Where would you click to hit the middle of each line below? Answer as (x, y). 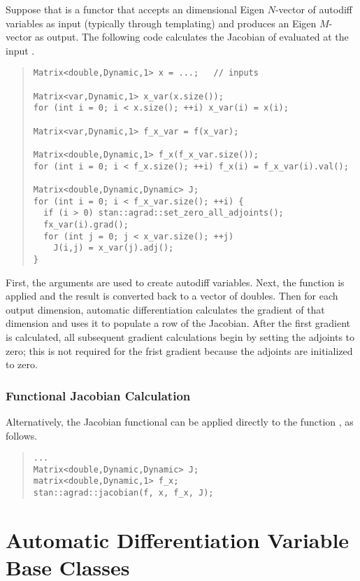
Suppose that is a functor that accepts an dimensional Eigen (135, 9)
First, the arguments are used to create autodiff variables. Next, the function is (175, 282)
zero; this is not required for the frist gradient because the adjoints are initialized (179, 350)
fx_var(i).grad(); (86, 224)
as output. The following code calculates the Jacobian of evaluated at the (192, 37)
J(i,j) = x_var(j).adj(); (114, 248)
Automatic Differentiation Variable (178, 539)
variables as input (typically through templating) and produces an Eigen (161, 23)
